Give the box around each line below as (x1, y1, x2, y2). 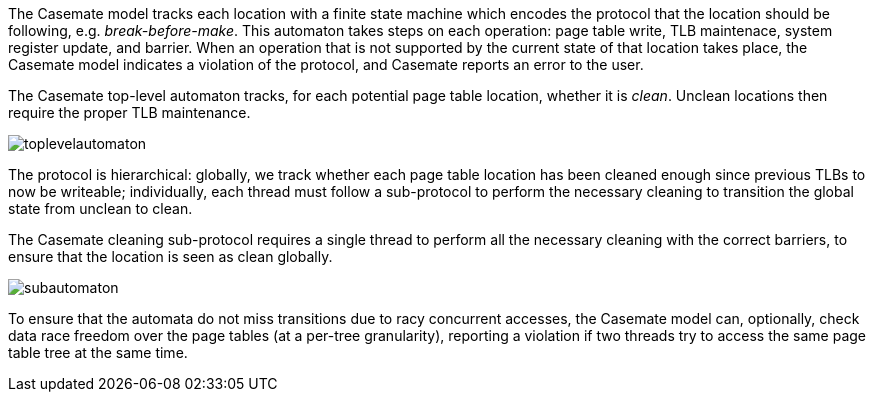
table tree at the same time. (8, 344, 188, 361)
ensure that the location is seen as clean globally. (8, 248, 333, 265)
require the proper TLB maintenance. (8, 104, 251, 121)
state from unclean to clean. (8, 200, 193, 217)
